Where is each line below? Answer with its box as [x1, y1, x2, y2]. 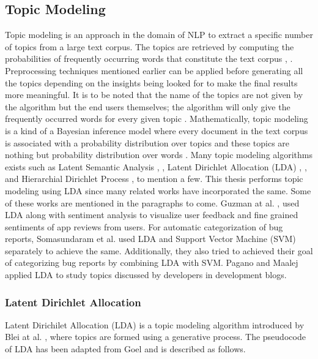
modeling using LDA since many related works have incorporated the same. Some [5, 184, 311, 197]
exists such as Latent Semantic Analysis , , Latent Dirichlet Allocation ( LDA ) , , [5, 160, 307, 173]
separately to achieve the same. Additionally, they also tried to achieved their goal [5, 244, 313, 257]
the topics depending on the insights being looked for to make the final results [5, 76, 298, 89]
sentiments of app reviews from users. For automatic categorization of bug [5, 220, 283, 233]
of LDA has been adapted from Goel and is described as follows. [5, 342, 246, 355]
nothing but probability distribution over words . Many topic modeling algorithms [5, 148, 312, 161]
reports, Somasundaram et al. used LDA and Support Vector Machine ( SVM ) [5, 232, 296, 245]
